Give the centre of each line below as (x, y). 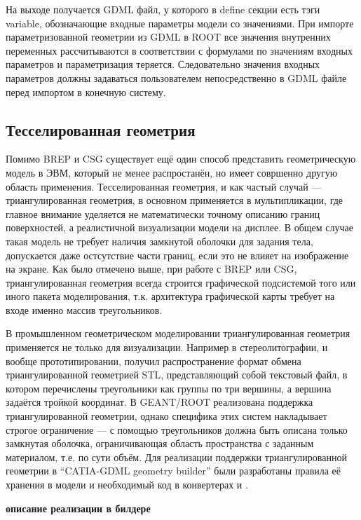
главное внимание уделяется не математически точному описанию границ (163, 213)
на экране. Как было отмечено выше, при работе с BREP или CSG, (151, 269)
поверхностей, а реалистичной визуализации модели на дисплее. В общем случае (180, 227)
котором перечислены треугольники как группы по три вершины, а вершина (169, 388)
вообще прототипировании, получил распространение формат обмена (154, 361)
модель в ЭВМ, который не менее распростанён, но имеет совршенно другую (172, 172)
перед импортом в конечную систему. (86, 91)
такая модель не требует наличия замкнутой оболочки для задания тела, (159, 241)
